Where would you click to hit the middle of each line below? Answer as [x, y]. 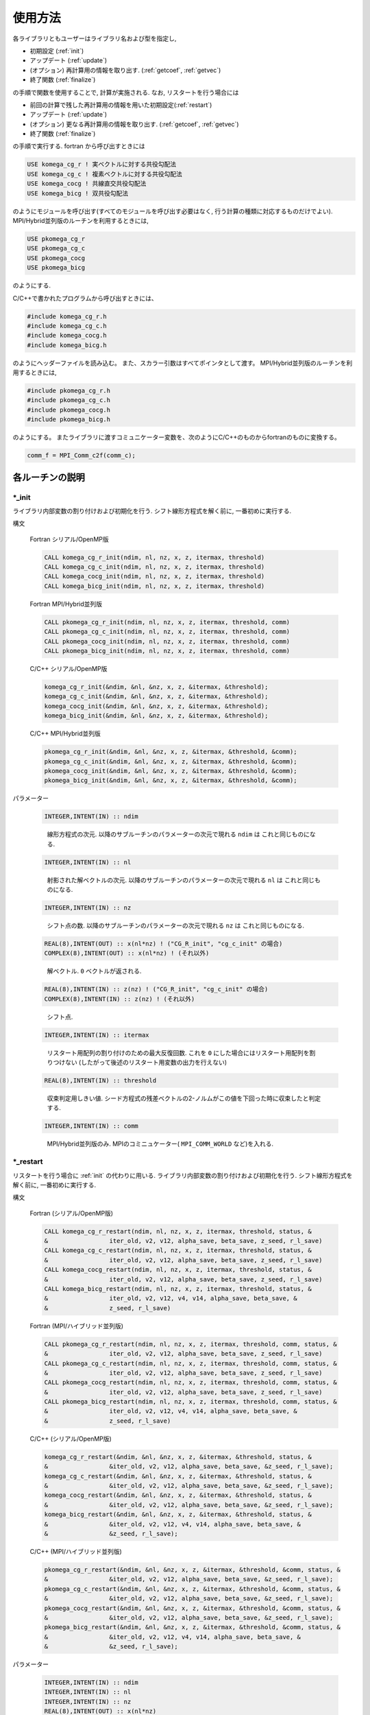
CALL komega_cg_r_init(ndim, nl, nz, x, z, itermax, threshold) [155, 557]
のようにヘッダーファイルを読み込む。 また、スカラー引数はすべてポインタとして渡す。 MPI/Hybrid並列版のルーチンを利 [183, 363]
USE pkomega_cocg [56, 258]
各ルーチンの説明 [49, 477]
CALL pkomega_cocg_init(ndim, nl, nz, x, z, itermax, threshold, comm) [167, 641]
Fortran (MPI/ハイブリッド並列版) [76, 1326]
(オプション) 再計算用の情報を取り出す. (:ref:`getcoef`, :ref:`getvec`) [125, 70]
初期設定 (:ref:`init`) [57, 51]
